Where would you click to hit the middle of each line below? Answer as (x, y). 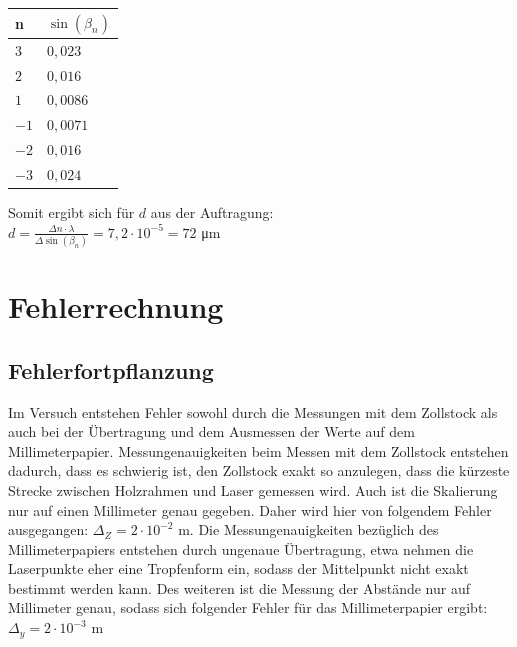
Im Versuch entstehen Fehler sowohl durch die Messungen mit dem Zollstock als (253, 411)
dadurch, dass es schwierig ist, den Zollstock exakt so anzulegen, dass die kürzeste (259, 470)
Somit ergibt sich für (71, 212)
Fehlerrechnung (116, 306)
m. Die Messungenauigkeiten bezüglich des (308, 529)
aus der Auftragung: (212, 212)
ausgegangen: (48, 529)
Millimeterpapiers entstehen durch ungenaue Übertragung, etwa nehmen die (241, 548)
